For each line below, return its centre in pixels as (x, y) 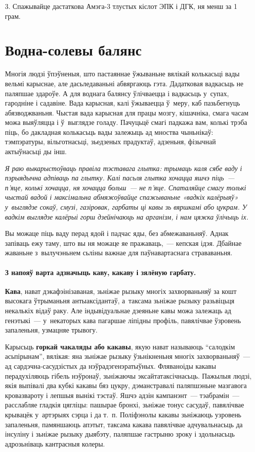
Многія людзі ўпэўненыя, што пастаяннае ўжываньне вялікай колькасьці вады (122, 74)
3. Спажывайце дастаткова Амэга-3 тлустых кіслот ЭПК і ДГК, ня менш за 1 (121, 6)
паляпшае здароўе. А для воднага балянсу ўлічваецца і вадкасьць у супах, (117, 93)
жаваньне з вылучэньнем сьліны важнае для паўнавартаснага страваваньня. (119, 253)
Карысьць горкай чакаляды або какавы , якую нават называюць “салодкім (120, 346)
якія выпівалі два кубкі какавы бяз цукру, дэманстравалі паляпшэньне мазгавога (126, 385)
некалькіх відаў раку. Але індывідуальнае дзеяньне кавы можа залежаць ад (118, 310)
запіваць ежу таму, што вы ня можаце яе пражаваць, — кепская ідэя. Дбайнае (123, 243)
